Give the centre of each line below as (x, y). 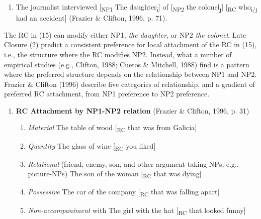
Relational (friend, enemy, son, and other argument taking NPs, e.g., (133, 163)
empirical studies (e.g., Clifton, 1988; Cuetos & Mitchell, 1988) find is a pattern (127, 64)
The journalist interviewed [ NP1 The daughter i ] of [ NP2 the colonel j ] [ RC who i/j (137, 7)
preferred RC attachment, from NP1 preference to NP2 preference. (107, 94)
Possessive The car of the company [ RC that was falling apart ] (124, 192)
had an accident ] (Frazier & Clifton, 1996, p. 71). (92, 18)
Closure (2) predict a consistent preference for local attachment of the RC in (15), (130, 44)
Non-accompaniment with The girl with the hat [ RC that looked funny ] (137, 210)
